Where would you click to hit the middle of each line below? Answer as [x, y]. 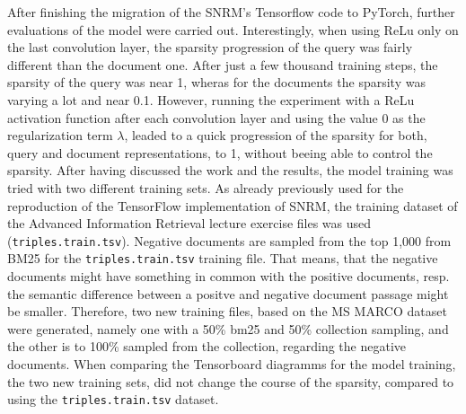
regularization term [60, 135]
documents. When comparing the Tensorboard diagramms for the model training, [232, 364]
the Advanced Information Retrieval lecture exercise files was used [189, 223]
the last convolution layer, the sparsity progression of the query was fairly [210, 47]
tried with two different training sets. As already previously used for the [206, 187]
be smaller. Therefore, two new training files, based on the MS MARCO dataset [227, 311]
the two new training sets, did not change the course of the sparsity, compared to [231, 381]
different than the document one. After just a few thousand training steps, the [223, 64]
